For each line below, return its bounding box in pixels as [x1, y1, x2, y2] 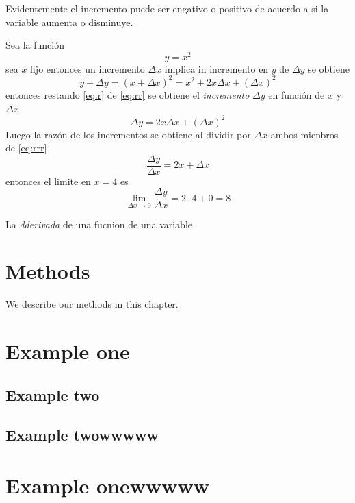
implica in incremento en [164, 61, 269, 75]
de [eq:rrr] [5, 140, 47, 155]
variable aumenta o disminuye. [5, 14, 133, 29]
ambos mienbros [270, 127, 339, 141]
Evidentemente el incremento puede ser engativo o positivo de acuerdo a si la [5, 1, 329, 15]
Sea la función [5, 38, 64, 52]
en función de [268, 87, 325, 101]
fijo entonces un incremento [30, 61, 145, 75]
